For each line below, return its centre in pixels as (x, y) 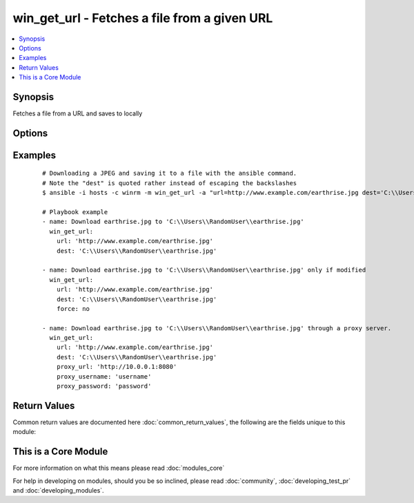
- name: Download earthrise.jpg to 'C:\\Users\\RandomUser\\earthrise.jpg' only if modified (204, 270)
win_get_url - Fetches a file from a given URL (143, 18)
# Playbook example (75, 212)
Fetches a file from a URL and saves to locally (78, 113)
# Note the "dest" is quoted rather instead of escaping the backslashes (170, 183)
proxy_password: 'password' (104, 386)
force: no (73, 309)
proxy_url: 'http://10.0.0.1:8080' (117, 367)
